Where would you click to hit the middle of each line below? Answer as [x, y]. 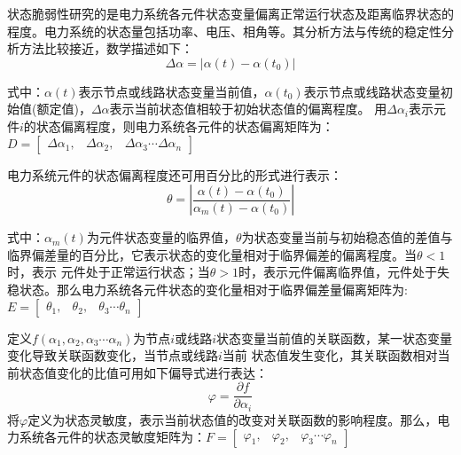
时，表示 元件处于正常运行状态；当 [109, 272]
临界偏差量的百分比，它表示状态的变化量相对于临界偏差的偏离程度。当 [212, 254]
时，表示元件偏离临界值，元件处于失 [344, 272]
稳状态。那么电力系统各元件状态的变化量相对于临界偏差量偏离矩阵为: [207, 289]
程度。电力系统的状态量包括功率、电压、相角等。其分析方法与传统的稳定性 [224, 31]
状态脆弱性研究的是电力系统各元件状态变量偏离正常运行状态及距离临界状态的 [230, 13]
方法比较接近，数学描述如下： [106, 48]
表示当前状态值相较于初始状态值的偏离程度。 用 [248, 109]
